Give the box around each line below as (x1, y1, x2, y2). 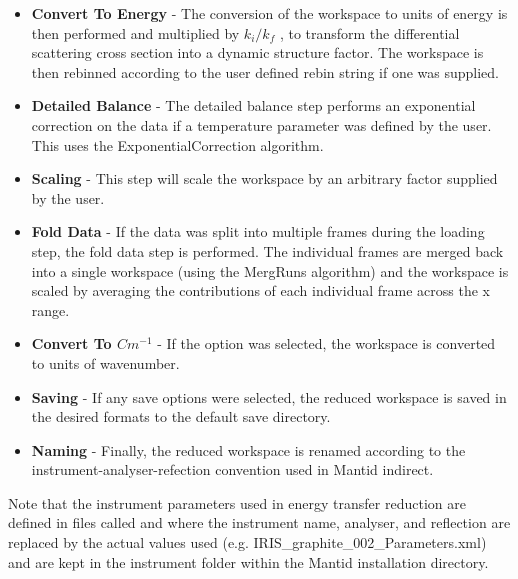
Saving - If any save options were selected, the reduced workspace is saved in (31, 386, 507, 407)
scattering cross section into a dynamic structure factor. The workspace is (31, 42, 484, 63)
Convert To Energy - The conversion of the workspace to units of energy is (31, 3, 508, 23)
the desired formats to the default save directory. (31, 406, 331, 427)
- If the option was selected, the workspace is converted (157, 333, 496, 354)
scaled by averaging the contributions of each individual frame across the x (31, 280, 490, 301)
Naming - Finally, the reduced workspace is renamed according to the (31, 439, 466, 460)
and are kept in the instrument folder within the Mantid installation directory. (8, 551, 489, 572)
